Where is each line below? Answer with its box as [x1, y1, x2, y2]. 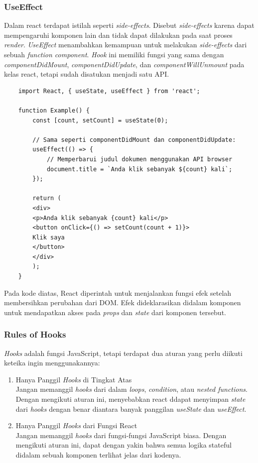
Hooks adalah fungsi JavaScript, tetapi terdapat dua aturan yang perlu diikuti [4, 347, 243, 358]
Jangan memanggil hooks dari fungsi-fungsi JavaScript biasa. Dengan [15, 430, 227, 440]
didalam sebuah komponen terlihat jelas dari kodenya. [15, 450, 181, 460]
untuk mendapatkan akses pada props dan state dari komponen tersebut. [4, 307, 226, 317]
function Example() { [18, 107, 90, 114]
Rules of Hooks [4, 328, 66, 341]
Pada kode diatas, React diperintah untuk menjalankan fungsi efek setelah [4, 287, 232, 298]
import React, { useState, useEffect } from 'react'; [18, 87, 200, 95]
